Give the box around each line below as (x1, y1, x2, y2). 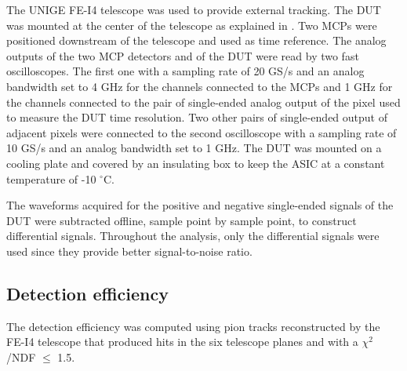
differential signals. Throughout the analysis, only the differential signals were (6, 227, 380, 244)
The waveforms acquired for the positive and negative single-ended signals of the (6, 197, 394, 213)
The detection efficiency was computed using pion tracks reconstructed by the (6, 318, 380, 334)
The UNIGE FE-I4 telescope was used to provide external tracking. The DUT (6, 2, 381, 17)
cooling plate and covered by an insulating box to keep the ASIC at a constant (6, 155, 385, 171)
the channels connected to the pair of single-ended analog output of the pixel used (6, 93, 401, 110)
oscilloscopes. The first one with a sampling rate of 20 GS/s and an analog (6, 63, 365, 79)
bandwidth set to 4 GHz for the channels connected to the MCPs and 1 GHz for (6, 78, 393, 94)
